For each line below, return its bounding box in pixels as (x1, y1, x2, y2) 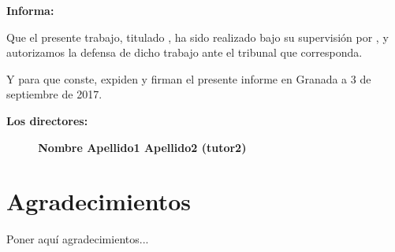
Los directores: (6, 112, 88, 128)
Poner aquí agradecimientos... (6, 231, 149, 247)
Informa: (6, 2, 54, 18)
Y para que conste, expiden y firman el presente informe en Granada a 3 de (6, 70, 371, 87)
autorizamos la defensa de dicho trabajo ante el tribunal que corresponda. (6, 44, 363, 61)
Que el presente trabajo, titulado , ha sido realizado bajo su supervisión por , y (6, 28, 389, 45)
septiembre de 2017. (6, 86, 102, 102)
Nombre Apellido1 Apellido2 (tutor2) (38, 139, 247, 155)
